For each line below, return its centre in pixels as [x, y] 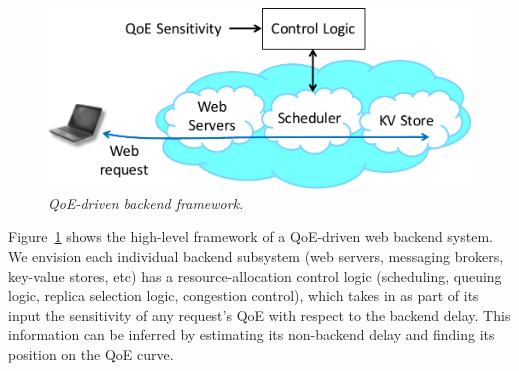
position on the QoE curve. [91, 354]
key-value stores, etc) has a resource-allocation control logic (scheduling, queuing [255, 275]
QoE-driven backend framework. [146, 202]
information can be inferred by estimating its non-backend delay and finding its [251, 334]
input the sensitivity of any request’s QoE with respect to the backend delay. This [259, 314]
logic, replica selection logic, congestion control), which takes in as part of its [243, 295]
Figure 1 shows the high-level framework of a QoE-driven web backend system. [250, 236]
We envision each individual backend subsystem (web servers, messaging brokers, [256, 256]
